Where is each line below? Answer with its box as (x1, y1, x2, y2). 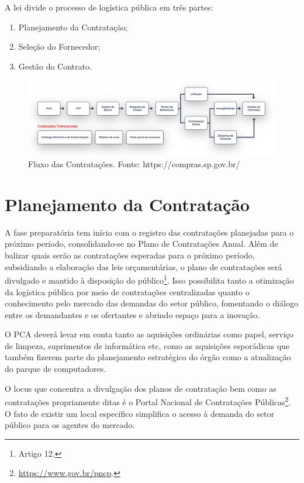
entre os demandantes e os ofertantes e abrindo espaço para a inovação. (5, 308, 260, 320)
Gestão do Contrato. (18, 60, 92, 72)
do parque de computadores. (5, 363, 106, 375)
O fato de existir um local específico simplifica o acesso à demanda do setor (5, 407, 274, 419)
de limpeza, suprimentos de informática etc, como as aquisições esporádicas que (5, 339, 290, 351)
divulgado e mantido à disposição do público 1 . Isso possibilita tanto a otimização (5, 272, 294, 286)
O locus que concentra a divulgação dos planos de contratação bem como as (5, 382, 277, 394)
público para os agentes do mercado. (5, 419, 135, 431)
